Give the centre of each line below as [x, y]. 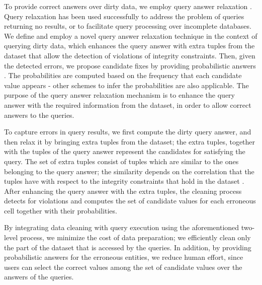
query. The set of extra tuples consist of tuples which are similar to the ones [121, 161]
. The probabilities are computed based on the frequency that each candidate [123, 75]
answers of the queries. [39, 277]
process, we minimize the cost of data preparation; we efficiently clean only [135, 237]
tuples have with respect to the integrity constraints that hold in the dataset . [124, 181]
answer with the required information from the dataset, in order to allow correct [128, 104]
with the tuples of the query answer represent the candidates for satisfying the [125, 151]
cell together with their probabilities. [61, 210]
